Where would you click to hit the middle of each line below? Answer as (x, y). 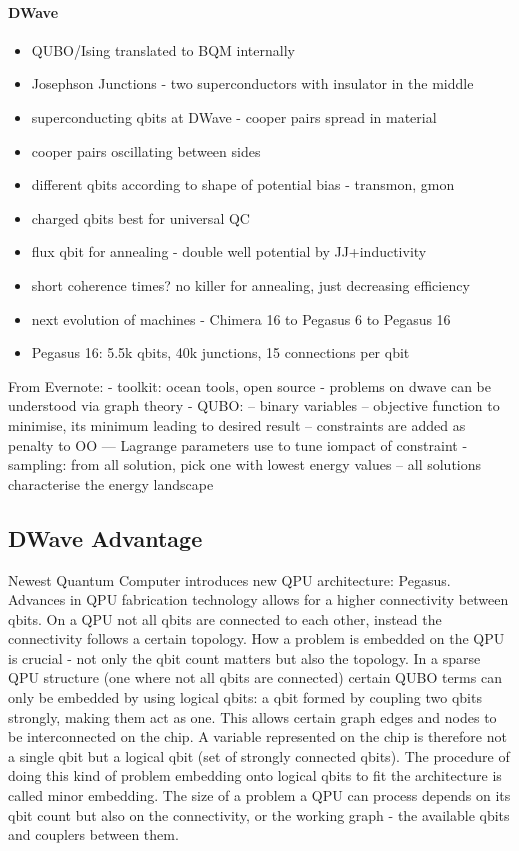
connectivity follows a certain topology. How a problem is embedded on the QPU (256, 638)
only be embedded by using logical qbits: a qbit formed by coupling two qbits (245, 697)
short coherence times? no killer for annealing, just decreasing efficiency (250, 284)
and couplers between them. (93, 834)
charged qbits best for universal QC (140, 217)
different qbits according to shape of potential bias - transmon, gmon (243, 184)
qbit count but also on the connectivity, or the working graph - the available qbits (259, 814)
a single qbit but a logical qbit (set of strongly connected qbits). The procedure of (259, 755)
